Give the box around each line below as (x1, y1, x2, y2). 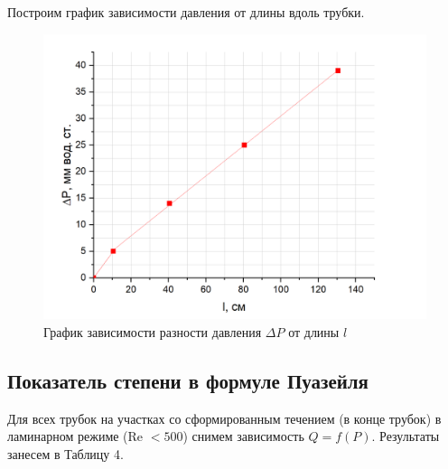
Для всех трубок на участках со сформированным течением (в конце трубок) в (7, 408, 442, 427)
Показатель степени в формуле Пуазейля (7, 366, 369, 394)
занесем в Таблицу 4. (7, 444, 124, 463)
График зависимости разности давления (43, 322, 262, 341)
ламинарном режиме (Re (7, 427, 144, 446)
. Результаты (371, 427, 440, 446)
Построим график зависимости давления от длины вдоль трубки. (7, 3, 365, 21)
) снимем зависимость (182, 427, 304, 446)
